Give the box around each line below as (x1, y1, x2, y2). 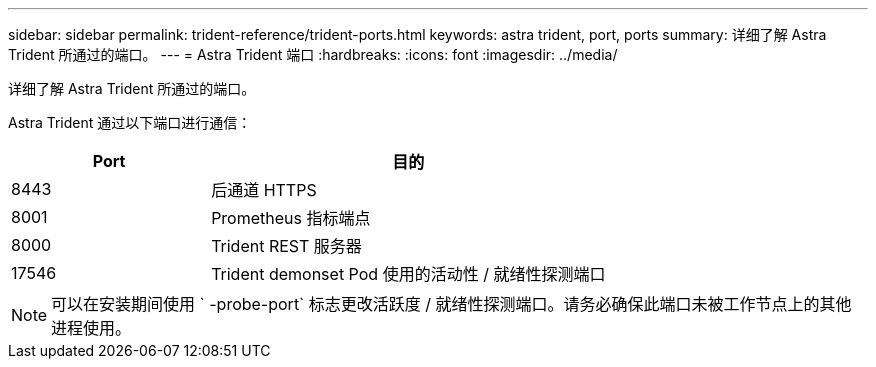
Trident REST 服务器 (211, 236, 362, 256)
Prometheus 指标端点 (211, 208, 371, 228)
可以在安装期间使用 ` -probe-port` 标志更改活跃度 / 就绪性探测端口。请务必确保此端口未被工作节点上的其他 (51, 294, 852, 314)
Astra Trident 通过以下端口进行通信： (8, 114, 252, 131)
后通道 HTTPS (211, 180, 317, 200)
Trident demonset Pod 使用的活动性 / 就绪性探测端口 (211, 264, 606, 284)
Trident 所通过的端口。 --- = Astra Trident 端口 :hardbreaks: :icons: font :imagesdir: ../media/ (8, 46, 618, 63)
